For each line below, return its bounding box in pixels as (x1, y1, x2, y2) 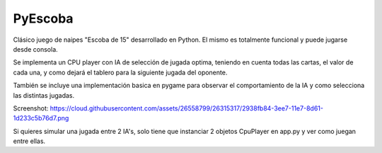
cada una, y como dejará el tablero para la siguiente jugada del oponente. (13, 68, 228, 76)
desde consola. (13, 45, 58, 53)
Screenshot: (13, 103, 49, 113)
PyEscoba (13, 11, 74, 26)
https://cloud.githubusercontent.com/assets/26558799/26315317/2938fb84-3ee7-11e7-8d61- (50, 103, 323, 113)
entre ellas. (13, 137, 46, 145)
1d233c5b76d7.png (13, 114, 69, 123)
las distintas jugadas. (13, 91, 74, 99)
